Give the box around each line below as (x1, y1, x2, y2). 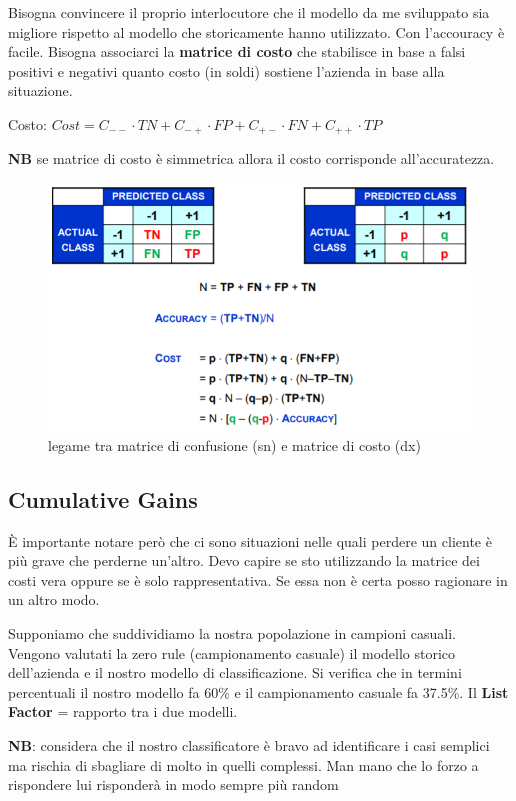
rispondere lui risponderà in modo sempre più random (8, 774, 339, 795)
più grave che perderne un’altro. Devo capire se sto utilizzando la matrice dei (8, 550, 480, 571)
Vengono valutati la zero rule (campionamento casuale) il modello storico (8, 642, 456, 663)
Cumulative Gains (8, 483, 198, 514)
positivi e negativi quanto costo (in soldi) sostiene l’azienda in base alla (8, 60, 445, 81)
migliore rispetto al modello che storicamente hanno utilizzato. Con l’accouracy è (8, 21, 505, 42)
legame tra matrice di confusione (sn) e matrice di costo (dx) (48, 434, 421, 455)
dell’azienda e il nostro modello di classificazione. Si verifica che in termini (8, 662, 462, 683)
